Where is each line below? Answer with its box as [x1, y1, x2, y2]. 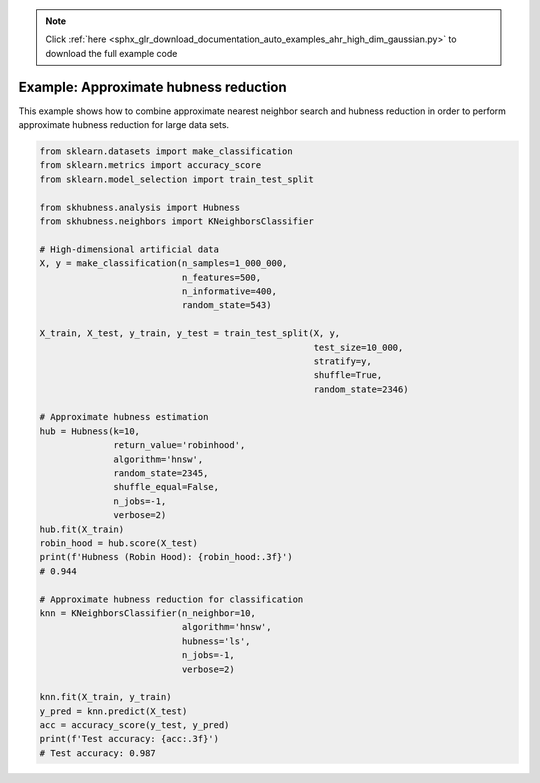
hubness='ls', [181, 635, 251, 647]
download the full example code [45, 47, 178, 59]
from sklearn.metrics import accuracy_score [39, 160, 262, 171]
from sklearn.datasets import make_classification [39, 146, 294, 157]
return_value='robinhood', [113, 440, 246, 451]
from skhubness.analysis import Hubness [39, 201, 240, 213]
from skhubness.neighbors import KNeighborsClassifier [39, 216, 314, 227]
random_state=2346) [313, 383, 409, 395]
